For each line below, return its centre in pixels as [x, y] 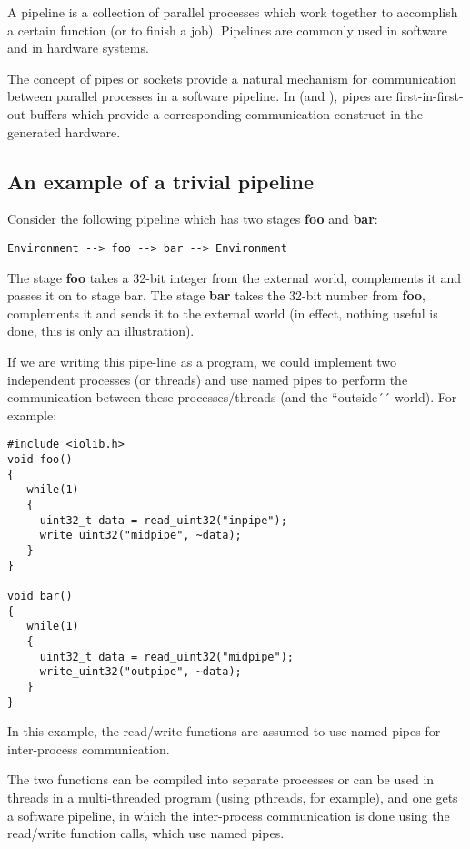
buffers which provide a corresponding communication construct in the [226, 113]
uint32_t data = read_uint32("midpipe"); [166, 657]
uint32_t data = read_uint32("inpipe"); [163, 520]
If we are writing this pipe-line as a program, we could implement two [202, 361]
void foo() [40, 460]
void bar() [40, 596]
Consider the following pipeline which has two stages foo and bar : [193, 219]
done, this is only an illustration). [101, 331]
